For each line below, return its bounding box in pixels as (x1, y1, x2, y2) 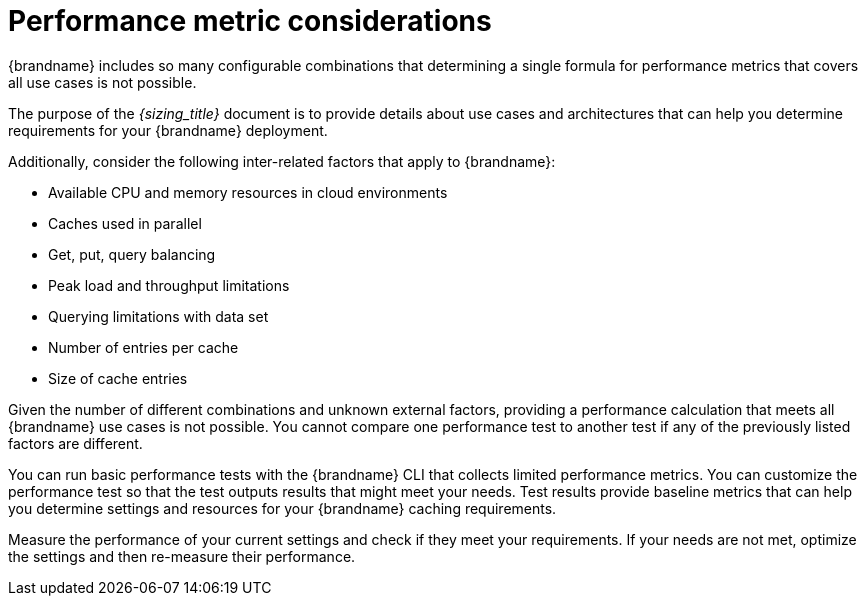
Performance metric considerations (8, 4, 492, 38)
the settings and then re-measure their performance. (8, 547, 356, 565)
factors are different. (8, 434, 143, 452)
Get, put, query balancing (48, 245, 216, 263)
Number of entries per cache (48, 338, 239, 356)
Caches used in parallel (48, 214, 202, 232)
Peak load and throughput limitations (48, 276, 290, 294)
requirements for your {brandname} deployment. (8, 121, 328, 139)
